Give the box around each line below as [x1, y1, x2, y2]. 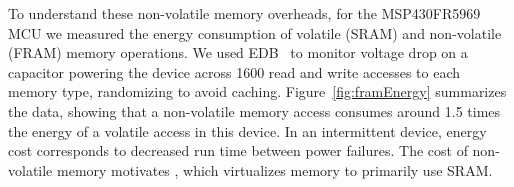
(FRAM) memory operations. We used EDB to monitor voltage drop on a [8, 42, 468, 63]
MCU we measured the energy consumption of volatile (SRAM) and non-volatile [8, 22, 502, 43]
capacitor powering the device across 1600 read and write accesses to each [8, 61, 460, 82]
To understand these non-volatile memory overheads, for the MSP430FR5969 [8, 3, 481, 23]
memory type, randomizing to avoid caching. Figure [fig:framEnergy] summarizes [8, 81, 507, 102]
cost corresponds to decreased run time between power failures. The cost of [8, 140, 468, 161]
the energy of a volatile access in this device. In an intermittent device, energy [8, 120, 487, 141]
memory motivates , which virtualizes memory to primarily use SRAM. [56, 159, 493, 180]
